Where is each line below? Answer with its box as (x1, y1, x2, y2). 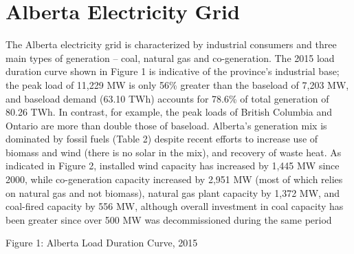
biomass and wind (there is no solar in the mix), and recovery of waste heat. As (5, 145, 342, 159)
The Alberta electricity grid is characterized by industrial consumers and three (5, 37, 337, 52)
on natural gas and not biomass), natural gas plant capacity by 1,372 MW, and (5, 185, 340, 200)
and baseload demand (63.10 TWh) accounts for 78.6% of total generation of (5, 91, 329, 105)
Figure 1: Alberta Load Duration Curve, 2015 (5, 235, 198, 250)
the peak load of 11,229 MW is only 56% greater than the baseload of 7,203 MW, (5, 77, 349, 92)
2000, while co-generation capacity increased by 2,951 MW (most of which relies (5, 172, 343, 187)
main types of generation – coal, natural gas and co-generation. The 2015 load (5, 50, 335, 65)
